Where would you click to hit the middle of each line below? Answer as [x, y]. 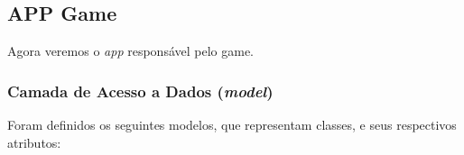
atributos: [34, 142]
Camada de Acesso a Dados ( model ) [140, 91]
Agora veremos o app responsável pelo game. [130, 51]
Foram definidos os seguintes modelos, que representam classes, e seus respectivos [232, 125]
